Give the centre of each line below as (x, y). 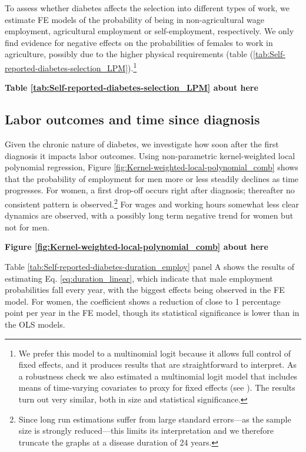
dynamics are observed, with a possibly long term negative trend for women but (149, 215)
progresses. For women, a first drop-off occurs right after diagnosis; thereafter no (150, 190)
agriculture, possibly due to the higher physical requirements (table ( (129, 54)
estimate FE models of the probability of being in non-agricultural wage (134, 19)
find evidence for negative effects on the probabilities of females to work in (139, 42)
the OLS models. (35, 324)
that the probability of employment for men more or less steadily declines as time (152, 178)
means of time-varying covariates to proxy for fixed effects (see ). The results (157, 387)
